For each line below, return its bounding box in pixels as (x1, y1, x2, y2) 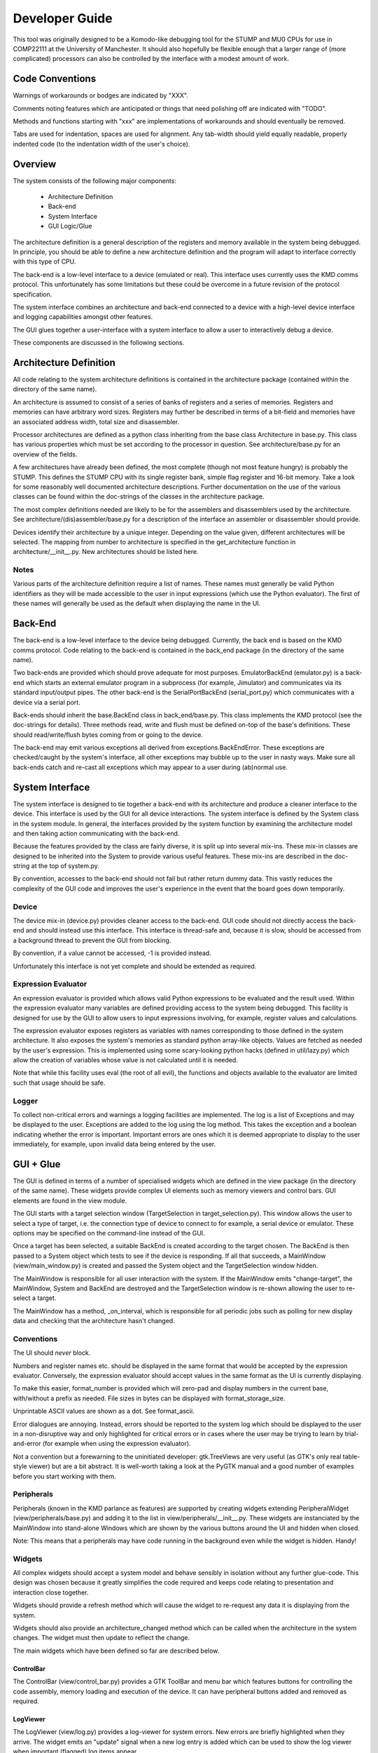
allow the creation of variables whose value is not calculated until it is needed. (13, 1056, 238, 1064)
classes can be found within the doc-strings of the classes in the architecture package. (13, 492, 265, 501)
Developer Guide (13, 11, 113, 26)
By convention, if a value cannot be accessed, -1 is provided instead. (13, 949, 211, 957)
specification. (13, 290, 52, 298)
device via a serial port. (13, 698, 80, 706)
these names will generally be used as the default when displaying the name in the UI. (13, 600, 261, 608)
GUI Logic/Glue (48, 222, 92, 231)
